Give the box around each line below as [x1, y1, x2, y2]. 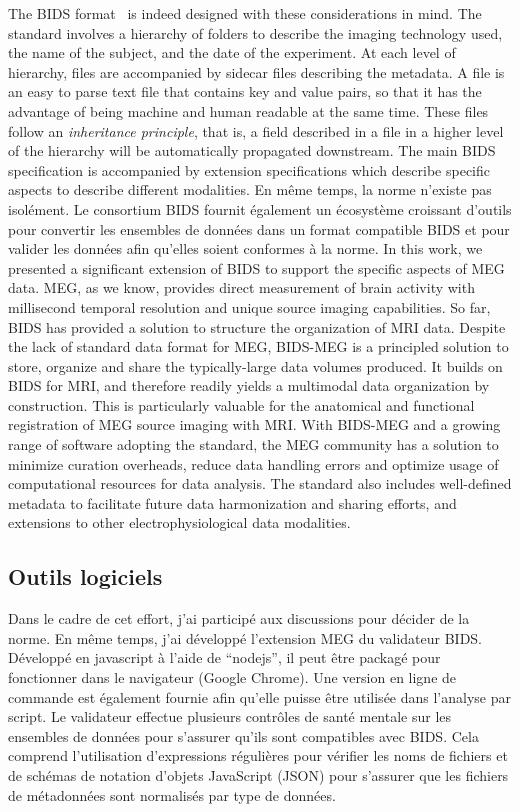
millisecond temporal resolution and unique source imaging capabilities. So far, [8, 296, 491, 317]
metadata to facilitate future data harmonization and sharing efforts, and [8, 492, 457, 513]
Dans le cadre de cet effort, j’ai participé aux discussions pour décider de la [8, 608, 470, 629]
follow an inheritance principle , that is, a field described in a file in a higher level [8, 120, 504, 141]
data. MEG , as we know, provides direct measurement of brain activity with [8, 277, 475, 298]
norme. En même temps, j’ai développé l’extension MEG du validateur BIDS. [8, 627, 483, 648]
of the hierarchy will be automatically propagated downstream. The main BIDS [8, 140, 496, 161]
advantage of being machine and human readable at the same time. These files [8, 100, 489, 121]
